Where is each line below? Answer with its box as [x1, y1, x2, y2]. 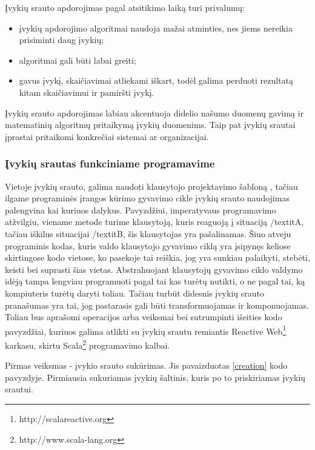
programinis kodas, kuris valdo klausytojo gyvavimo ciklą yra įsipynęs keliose [5, 239, 291, 252]
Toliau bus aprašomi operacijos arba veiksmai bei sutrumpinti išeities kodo [5, 311, 282, 323]
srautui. [5, 383, 33, 395]
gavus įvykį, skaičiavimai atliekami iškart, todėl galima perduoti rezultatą [19, 74, 294, 87]
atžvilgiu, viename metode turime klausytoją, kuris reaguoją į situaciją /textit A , [5, 215, 304, 228]
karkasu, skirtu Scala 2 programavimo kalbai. [5, 337, 170, 351]
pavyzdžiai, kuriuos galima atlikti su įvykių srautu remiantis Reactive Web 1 [5, 323, 287, 337]
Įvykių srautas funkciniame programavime [5, 156, 215, 171]
